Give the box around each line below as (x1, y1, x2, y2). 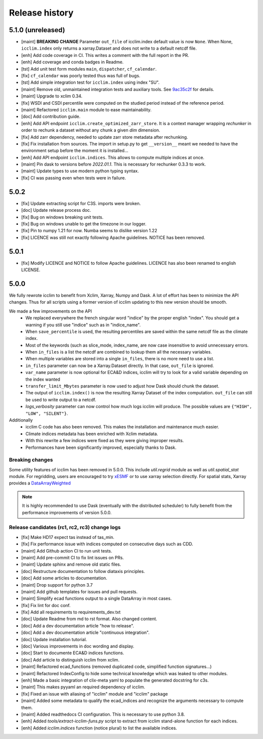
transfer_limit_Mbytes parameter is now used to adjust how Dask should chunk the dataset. (25, 383, 220, 389)
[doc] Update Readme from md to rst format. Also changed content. (21, 616, 158, 622)
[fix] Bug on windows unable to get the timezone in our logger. (21, 221, 147, 226)
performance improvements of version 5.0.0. (22, 509, 112, 516)
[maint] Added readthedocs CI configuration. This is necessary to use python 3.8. (21, 711, 185, 717)
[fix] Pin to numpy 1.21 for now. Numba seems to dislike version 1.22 (21, 228, 158, 234)
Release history (9, 7, 74, 18)
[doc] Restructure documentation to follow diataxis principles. (21, 568, 145, 574)
